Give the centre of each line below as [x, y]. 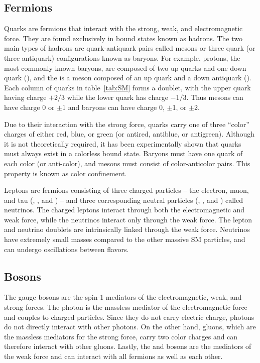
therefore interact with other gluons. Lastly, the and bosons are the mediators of [128, 346]
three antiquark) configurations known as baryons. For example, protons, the [122, 57]
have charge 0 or [29, 107]
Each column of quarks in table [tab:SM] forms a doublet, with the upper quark [127, 87]
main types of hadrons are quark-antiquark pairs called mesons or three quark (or [130, 48]
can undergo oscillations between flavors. [67, 249]
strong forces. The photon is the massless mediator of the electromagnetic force [126, 307]
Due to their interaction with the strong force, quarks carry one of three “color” [127, 124]
